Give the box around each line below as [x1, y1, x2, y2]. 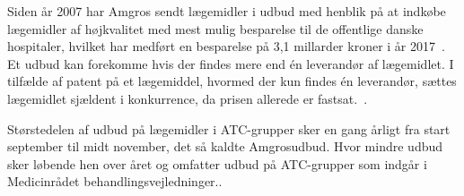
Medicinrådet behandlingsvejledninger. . [7, 172, 223, 191]
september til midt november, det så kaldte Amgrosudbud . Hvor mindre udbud [7, 137, 443, 156]
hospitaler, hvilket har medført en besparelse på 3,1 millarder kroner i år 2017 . [7, 37, 445, 55]
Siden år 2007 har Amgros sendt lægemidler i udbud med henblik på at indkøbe [7, 2, 446, 20]
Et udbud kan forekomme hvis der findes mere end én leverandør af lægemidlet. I [7, 54, 454, 72]
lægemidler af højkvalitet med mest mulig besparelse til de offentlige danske [7, 19, 424, 38]
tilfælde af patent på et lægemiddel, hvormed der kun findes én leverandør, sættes [7, 72, 457, 90]
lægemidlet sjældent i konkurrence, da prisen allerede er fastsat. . [7, 89, 368, 107]
